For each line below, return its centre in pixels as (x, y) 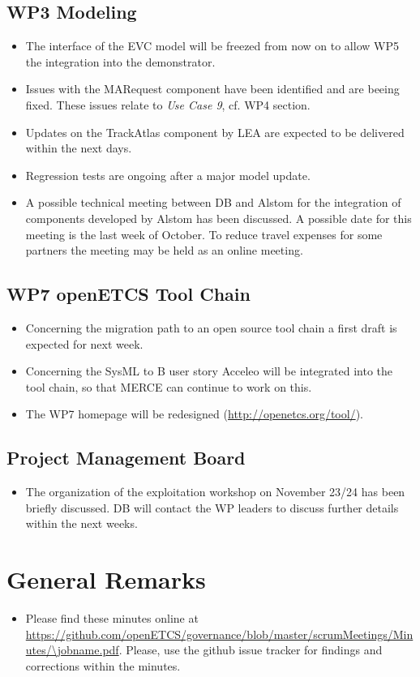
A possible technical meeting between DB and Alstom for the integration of (213, 202)
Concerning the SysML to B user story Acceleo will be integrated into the (209, 371)
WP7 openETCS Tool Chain (129, 294)
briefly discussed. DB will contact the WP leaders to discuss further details (212, 507)
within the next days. (79, 148)
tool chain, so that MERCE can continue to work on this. (169, 386)
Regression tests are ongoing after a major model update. (168, 175)
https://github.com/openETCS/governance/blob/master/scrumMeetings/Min (219, 634)
